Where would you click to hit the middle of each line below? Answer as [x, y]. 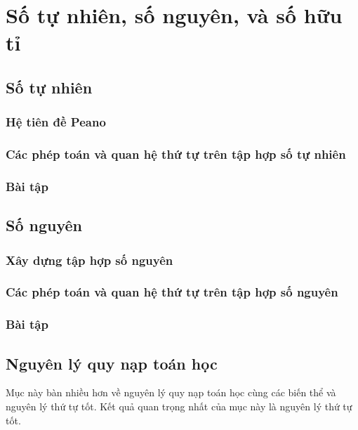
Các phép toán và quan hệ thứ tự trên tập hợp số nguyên [172, 292]
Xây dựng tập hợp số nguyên [89, 260]
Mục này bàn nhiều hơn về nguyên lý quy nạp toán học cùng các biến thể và [171, 392]
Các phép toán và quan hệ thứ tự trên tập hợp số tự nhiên [176, 154]
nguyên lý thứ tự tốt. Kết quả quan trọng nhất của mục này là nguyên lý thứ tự [179, 406]
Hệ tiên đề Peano [56, 122]
